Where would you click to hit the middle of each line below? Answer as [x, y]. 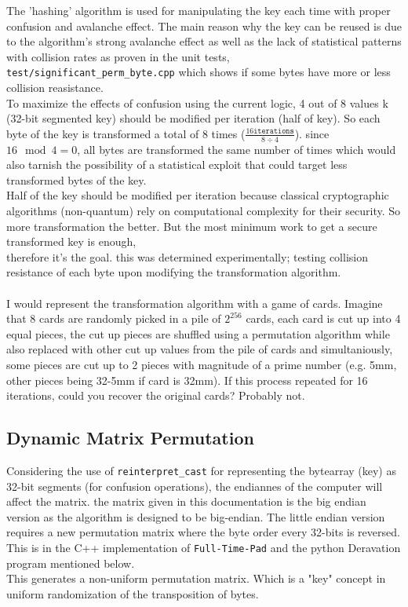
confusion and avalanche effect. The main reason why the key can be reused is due [204, 26]
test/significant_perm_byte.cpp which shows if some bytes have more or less [199, 72]
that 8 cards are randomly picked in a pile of [114, 318]
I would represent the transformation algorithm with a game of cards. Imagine [195, 303]
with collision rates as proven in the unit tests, [118, 56]
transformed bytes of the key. [76, 179]
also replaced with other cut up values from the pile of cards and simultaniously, [200, 349]
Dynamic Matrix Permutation [130, 438]
